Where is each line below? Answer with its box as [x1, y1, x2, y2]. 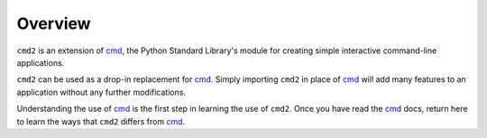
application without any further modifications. [16, 87, 187, 97]
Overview [16, 14, 91, 33]
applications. [16, 57, 65, 68]
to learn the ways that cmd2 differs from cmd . [16, 115, 186, 126]
